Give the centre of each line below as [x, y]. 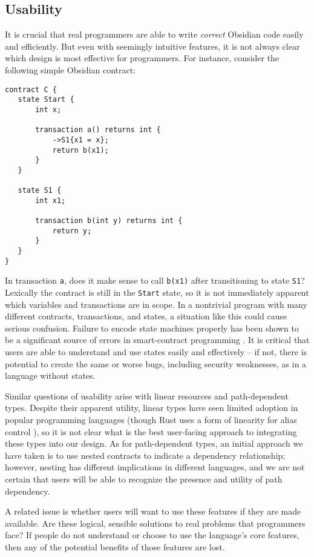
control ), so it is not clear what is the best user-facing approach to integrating [151, 431]
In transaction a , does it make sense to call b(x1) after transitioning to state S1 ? [155, 280]
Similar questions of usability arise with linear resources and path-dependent [147, 395]
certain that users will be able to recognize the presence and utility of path [144, 479]
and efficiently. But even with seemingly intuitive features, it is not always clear [152, 46]
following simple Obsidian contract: [70, 69]
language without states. [50, 375]
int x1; [51, 200]
